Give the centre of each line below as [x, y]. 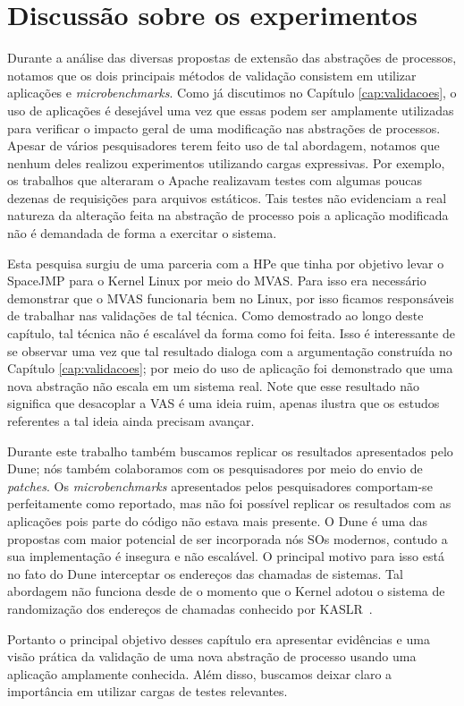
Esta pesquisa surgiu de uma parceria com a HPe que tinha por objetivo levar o [226, 263]
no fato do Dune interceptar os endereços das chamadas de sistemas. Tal [205, 573]
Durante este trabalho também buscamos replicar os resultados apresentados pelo [230, 451]
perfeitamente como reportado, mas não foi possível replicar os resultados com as [229, 503]
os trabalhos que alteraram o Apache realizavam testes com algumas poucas [215, 180]
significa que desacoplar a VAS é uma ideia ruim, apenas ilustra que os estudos [224, 403]
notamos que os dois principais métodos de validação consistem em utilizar [212, 75]
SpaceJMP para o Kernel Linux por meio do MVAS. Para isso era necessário [217, 281]
